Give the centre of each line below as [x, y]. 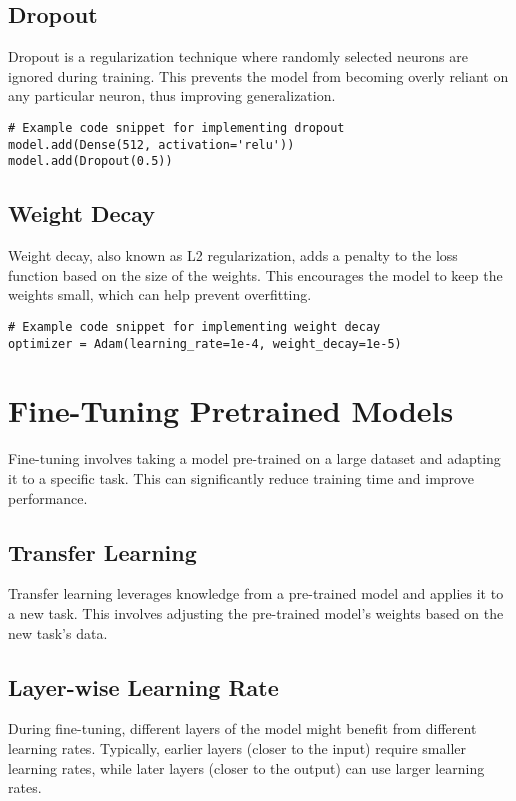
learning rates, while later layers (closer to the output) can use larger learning [246, 767]
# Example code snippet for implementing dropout [176, 127]
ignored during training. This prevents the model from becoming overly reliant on [258, 75]
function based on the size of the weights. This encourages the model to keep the [255, 274]
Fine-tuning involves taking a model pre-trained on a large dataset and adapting [254, 458]
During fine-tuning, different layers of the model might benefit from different [242, 728]
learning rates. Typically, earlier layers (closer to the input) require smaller [237, 747]
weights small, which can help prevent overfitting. [160, 294]
